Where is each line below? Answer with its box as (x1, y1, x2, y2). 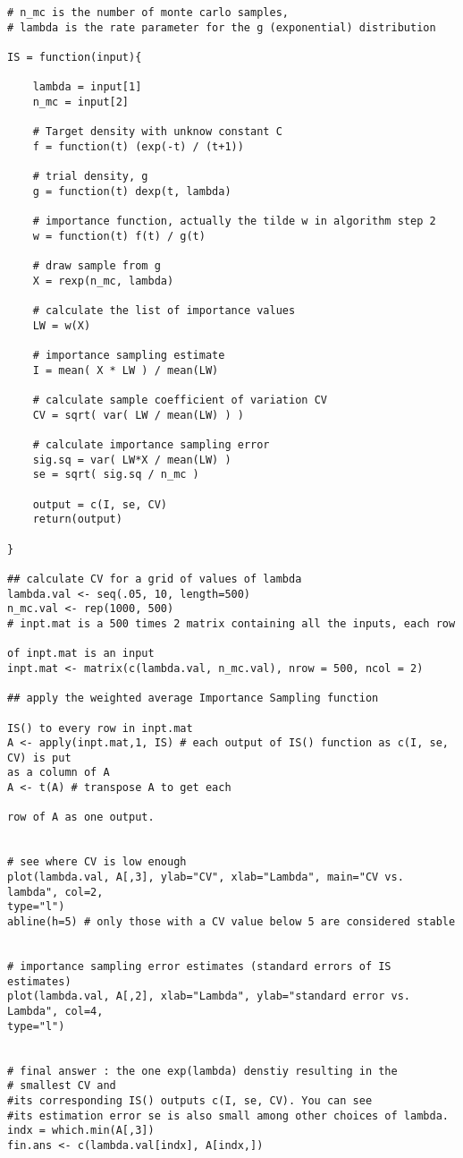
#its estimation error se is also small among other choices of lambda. (7, 1109, 449, 1122)
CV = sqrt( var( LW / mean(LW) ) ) (32, 408, 244, 421)
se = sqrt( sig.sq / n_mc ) (32, 468, 199, 481)
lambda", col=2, (7, 885, 104, 898)
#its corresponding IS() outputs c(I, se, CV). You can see (7, 1094, 373, 1107)
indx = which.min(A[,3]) (7, 1124, 155, 1137)
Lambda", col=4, (7, 1004, 104, 1018)
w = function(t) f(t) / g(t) (32, 229, 206, 243)
